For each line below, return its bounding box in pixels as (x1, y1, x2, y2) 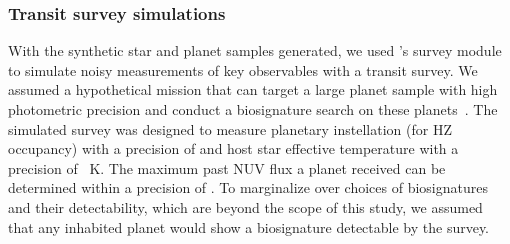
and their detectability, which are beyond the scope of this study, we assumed (8, 196, 483, 217)
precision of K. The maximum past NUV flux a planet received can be (8, 157, 446, 178)
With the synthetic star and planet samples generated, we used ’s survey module (8, 40, 502, 61)
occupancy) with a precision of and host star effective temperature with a (8, 138, 459, 159)
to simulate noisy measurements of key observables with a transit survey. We (8, 59, 478, 80)
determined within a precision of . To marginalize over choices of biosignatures (8, 177, 488, 198)
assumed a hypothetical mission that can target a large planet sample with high (8, 79, 498, 100)
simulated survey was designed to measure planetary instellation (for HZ (8, 118, 452, 139)
